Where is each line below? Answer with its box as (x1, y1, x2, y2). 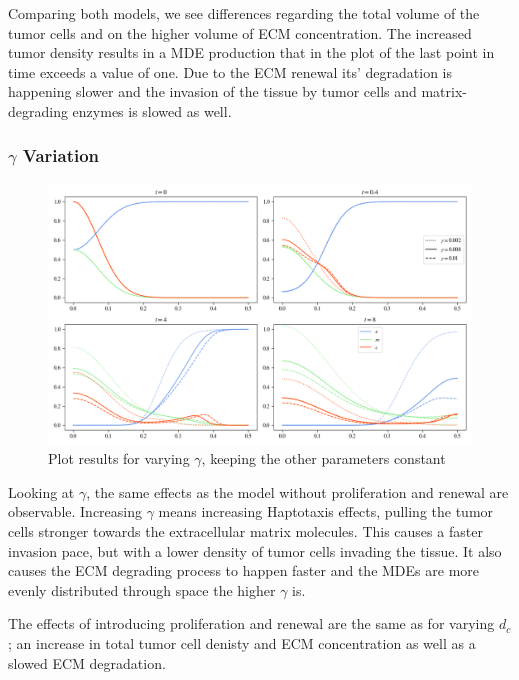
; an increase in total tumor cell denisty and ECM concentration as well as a (8, 632, 476, 653)
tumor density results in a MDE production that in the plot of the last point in (8, 42, 495, 63)
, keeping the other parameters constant (201, 448, 446, 469)
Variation (22, 143, 100, 168)
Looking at (8, 481, 75, 502)
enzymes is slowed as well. (72, 100, 232, 121)
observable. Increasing (8, 501, 143, 522)
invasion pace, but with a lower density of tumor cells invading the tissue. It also (8, 540, 502, 561)
